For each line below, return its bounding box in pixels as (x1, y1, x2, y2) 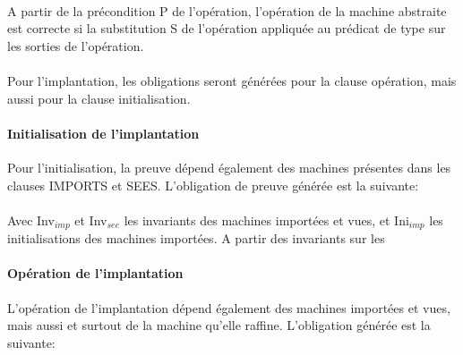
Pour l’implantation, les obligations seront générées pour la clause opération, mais (7, 71, 457, 89)
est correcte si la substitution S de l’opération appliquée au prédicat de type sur (7, 19, 446, 38)
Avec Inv (7, 210, 55, 229)
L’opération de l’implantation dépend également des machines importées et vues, (7, 298, 450, 317)
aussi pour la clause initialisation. (7, 89, 191, 107)
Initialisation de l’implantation (7, 123, 200, 142)
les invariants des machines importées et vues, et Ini (124, 210, 409, 229)
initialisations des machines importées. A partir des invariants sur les (7, 229, 385, 248)
